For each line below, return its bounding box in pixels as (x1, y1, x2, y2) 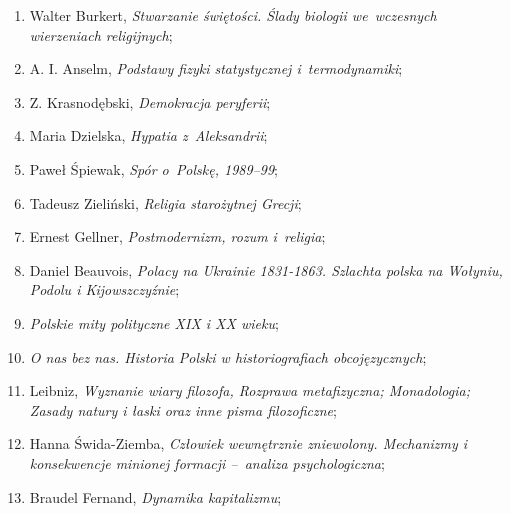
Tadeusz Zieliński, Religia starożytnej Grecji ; (29, 192, 302, 213)
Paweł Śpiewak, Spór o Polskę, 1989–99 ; (29, 158, 279, 179)
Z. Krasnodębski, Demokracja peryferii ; (29, 91, 271, 112)
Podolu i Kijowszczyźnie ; (29, 279, 180, 300)
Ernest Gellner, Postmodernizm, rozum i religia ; (29, 226, 326, 247)
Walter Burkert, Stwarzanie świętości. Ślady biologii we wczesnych (29, 5, 437, 25)
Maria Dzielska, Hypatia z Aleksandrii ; (29, 125, 268, 146)
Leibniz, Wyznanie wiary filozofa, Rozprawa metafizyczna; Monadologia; (29, 380, 470, 401)
